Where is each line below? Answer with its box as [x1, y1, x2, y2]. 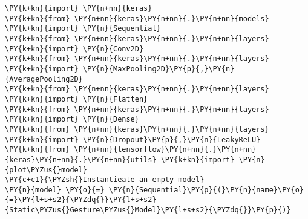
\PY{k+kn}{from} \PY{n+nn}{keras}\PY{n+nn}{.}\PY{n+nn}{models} [5, 14, 269, 23]
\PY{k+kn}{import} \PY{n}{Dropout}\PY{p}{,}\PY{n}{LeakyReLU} [5, 135, 261, 144]
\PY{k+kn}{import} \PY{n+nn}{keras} [5, 4, 152, 13]
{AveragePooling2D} [5, 74, 83, 83]
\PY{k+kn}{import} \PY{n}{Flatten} [5, 94, 148, 103]
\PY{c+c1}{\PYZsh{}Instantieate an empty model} [5, 175, 205, 185]
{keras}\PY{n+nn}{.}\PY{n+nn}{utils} [5, 155, 157, 164]
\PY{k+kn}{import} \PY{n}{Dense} [5, 115, 139, 124]
